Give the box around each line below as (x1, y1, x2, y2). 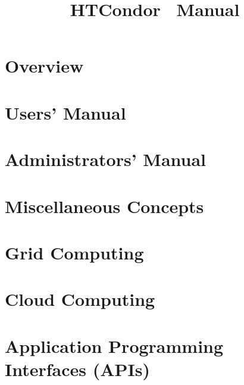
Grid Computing (5, 240, 144, 264)
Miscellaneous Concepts (5, 193, 204, 218)
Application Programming (5, 333, 224, 358)
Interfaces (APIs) (5, 356, 151, 381)
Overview (5, 54, 84, 78)
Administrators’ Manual (5, 147, 207, 171)
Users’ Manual (5, 100, 126, 124)
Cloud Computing (5, 287, 155, 311)
